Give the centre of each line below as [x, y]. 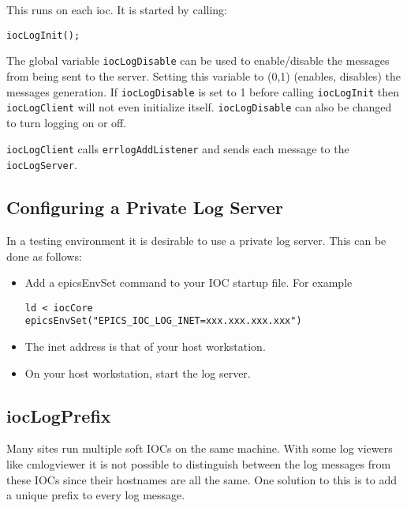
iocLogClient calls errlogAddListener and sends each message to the [178, 149]
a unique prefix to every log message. [96, 495]
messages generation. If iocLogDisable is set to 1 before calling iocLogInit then [203, 91]
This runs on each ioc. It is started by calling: [117, 9]
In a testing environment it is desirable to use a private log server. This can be [196, 240]
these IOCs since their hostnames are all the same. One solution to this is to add [202, 479]
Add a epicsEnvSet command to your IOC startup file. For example [189, 282]
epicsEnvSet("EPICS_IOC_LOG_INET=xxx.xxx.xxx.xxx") [163, 321]
